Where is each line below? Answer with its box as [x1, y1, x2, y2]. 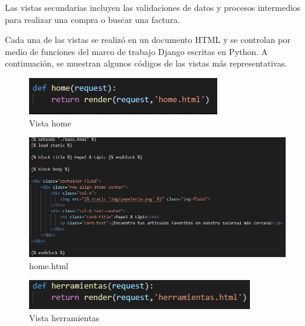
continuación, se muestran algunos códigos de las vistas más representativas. [5, 57, 287, 70]
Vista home [29, 116, 71, 129]
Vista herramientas [29, 311, 100, 324]
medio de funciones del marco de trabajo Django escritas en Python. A [5, 45, 268, 57]
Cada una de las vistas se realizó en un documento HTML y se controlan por [5, 33, 290, 46]
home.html [29, 259, 68, 272]
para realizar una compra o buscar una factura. [5, 13, 180, 25]
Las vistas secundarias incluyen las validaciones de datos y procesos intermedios [5, 1, 301, 13]
